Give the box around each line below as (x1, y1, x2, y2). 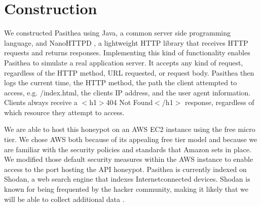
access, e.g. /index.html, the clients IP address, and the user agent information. (4, 87, 251, 97)
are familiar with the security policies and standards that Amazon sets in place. (4, 144, 251, 154)
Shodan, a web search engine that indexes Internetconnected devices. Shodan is (4, 174, 250, 184)
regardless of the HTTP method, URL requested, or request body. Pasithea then (4, 67, 254, 78)
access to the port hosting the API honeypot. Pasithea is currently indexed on (4, 163, 247, 174)
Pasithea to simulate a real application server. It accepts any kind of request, (4, 57, 243, 67)
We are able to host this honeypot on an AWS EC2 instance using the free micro (4, 124, 255, 134)
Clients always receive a (4, 97, 78, 108)
